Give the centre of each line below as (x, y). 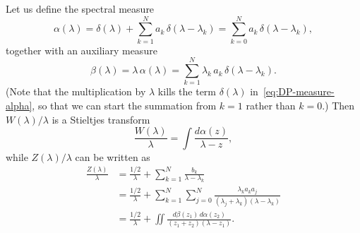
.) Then (338, 106)
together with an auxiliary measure (82, 50)
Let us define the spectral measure (80, 8)
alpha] (19, 106)
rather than (271, 106)
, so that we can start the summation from (124, 106)
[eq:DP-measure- (299, 91)
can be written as (113, 156)
